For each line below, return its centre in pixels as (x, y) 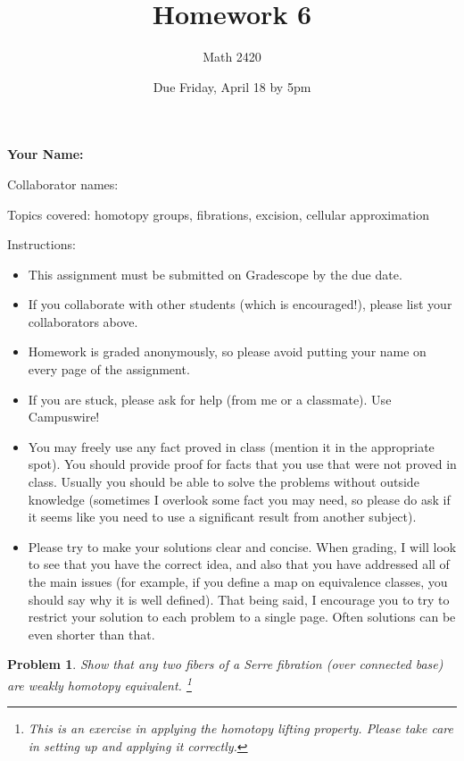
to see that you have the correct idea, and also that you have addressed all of (239, 564)
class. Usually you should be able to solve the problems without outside (224, 482)
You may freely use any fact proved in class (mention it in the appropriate (231, 446)
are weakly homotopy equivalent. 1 (99, 683)
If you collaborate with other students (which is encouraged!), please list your (240, 304)
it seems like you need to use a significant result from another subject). (222, 517)
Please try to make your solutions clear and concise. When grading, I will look (242, 546)
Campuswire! (64, 417)
